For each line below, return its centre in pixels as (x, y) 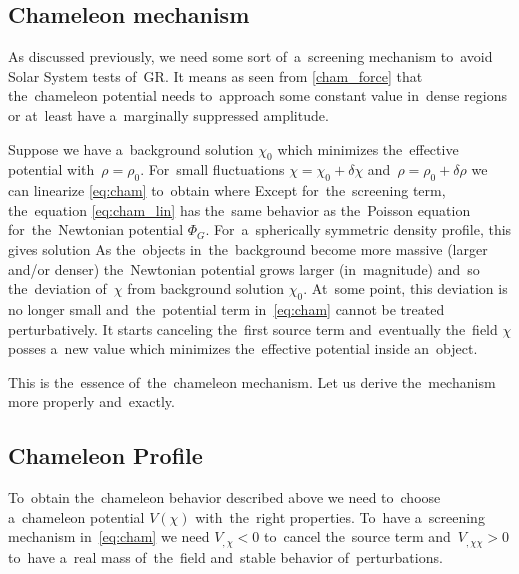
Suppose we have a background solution (131, 148)
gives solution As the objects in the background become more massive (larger (248, 248)
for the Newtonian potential (96, 229)
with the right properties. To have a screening (340, 516)
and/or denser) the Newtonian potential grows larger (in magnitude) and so (244, 268)
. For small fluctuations (212, 169)
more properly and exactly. (91, 401)
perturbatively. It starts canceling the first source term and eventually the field (253, 328)
